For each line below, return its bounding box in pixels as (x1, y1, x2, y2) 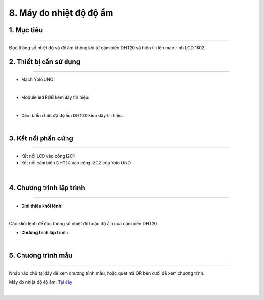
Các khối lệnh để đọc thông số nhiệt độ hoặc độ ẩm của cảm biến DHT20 (9, 221, 157, 227)
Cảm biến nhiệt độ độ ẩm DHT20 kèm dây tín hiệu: (21, 113, 123, 118)
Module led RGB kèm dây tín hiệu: (21, 94, 90, 100)
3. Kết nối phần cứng (9, 134, 73, 142)
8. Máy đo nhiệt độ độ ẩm (9, 7, 113, 18)
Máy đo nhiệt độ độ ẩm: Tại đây (9, 279, 73, 285)
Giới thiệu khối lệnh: (21, 203, 63, 208)
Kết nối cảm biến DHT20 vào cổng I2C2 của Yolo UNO (21, 160, 131, 166)
